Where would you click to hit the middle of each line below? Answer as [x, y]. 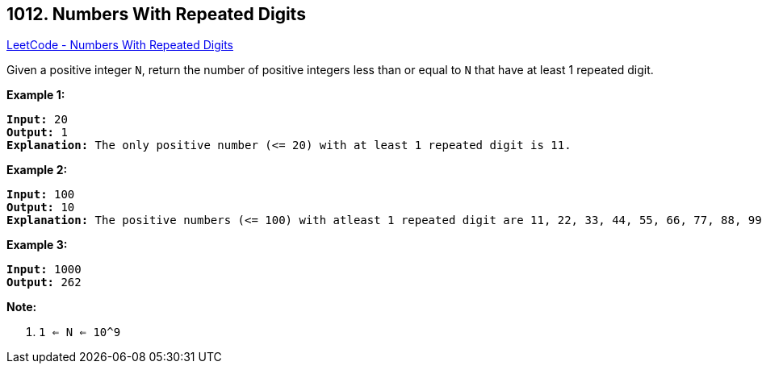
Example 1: [36, 95]
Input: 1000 [44, 270]
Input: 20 [37, 120]
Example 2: [37, 170]
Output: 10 [41, 208]
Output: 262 [44, 283]
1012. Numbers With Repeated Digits [156, 14]
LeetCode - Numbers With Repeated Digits [120, 45]
